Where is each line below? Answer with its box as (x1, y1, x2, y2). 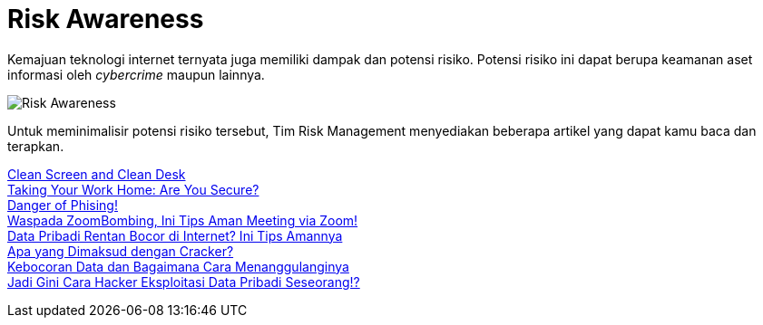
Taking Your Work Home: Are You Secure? (7, 181, 259, 197)
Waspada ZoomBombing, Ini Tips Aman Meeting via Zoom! (7, 212, 358, 228)
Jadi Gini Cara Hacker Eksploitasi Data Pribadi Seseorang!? (7, 273, 360, 290)
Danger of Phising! (7, 196, 118, 213)
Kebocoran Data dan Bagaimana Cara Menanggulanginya (7, 258, 349, 274)
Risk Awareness (7, 4, 204, 34)
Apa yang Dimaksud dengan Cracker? (7, 243, 234, 259)
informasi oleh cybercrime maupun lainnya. (7, 66, 265, 82)
